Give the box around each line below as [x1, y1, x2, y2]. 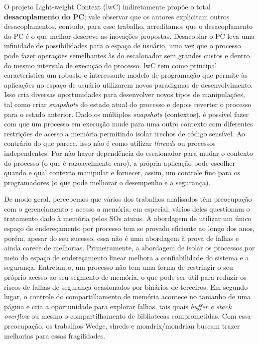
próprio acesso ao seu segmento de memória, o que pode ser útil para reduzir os [4, 272, 247, 282]
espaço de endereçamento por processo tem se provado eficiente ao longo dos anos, [4, 223, 255, 233]
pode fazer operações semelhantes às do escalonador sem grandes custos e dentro [4, 50, 250, 60]
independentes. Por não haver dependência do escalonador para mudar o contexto [4, 147, 253, 158]
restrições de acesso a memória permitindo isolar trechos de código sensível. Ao [4, 128, 245, 138]
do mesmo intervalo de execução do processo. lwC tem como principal [4, 60, 217, 70]
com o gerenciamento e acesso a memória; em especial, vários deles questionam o [4, 203, 250, 214]
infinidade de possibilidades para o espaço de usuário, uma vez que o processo [4, 40, 241, 51]
